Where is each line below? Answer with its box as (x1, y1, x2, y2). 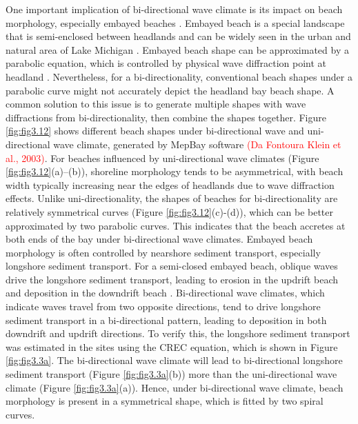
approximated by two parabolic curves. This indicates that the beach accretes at (6, 218, 346, 232)
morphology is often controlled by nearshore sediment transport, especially (6, 245, 321, 259)
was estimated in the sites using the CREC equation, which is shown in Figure (6, 339, 338, 354)
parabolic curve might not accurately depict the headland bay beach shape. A (6, 83, 335, 97)
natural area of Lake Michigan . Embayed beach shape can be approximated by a (6, 42, 349, 57)
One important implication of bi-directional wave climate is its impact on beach (6, 2, 343, 16)
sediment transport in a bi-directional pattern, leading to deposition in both (6, 312, 327, 327)
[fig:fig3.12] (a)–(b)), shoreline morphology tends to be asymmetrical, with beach (6, 164, 344, 179)
